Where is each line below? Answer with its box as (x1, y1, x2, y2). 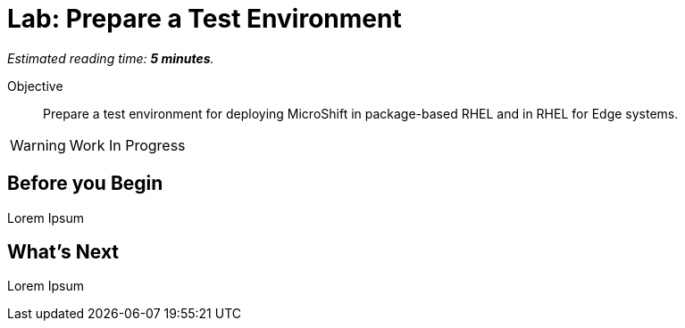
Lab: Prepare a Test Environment (7, 4, 402, 34)
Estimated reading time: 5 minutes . (7, 50, 214, 66)
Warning (10, 135, 66, 154)
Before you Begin (7, 172, 163, 195)
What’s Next (7, 241, 120, 264)
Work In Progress (69, 135, 186, 154)
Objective (7, 78, 63, 94)
